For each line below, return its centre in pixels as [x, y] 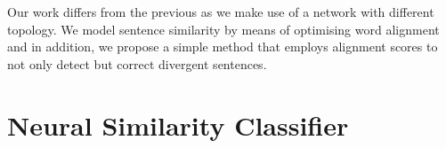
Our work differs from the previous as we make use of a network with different [221, 12]
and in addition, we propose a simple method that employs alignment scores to [223, 47]
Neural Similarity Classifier [178, 125]
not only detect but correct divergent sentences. [137, 63]
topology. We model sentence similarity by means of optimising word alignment [223, 29]
